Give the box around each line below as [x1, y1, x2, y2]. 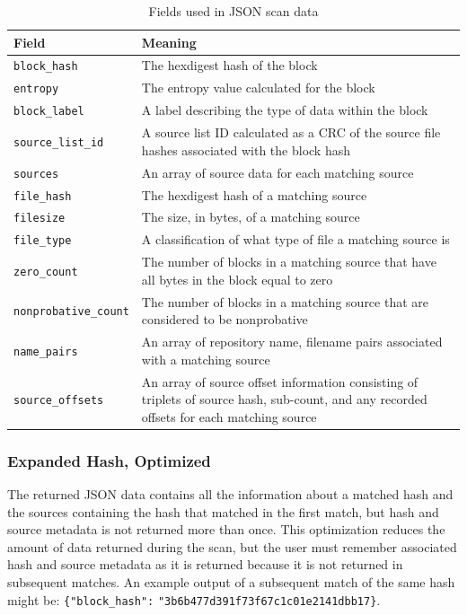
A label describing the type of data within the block [141, 101, 428, 119]
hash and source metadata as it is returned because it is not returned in [7, 555, 403, 574]
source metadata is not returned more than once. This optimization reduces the [7, 520, 445, 539]
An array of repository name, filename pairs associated [141, 332, 443, 351]
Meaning [141, 32, 197, 51]
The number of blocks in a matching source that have [141, 252, 436, 271]
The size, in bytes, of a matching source [141, 207, 360, 226]
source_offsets [13, 394, 104, 408]
